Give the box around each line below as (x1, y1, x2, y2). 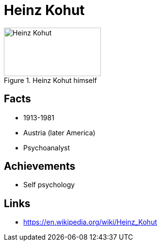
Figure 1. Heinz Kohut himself (4, 76, 97, 84)
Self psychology (23, 180, 75, 189)
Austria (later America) (23, 128, 96, 137)
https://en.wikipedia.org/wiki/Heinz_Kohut (23, 218, 157, 227)
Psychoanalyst (23, 143, 70, 152)
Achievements (4, 160, 76, 173)
